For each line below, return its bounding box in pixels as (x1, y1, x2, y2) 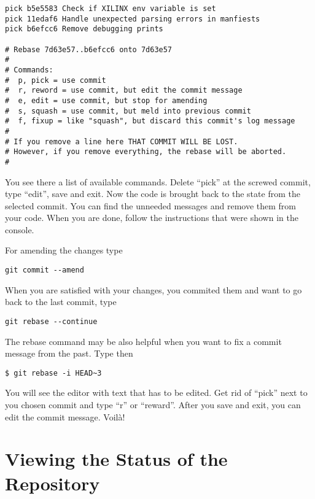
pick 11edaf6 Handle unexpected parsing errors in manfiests (5, 14, 260, 23)
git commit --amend (5, 266, 84, 275)
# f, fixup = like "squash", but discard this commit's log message (5, 117, 295, 126)
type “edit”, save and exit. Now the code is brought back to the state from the (5, 187, 300, 200)
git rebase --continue (5, 317, 98, 326)
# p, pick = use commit (5, 75, 106, 85)
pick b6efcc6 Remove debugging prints (5, 25, 163, 34)
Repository (5, 470, 100, 495)
